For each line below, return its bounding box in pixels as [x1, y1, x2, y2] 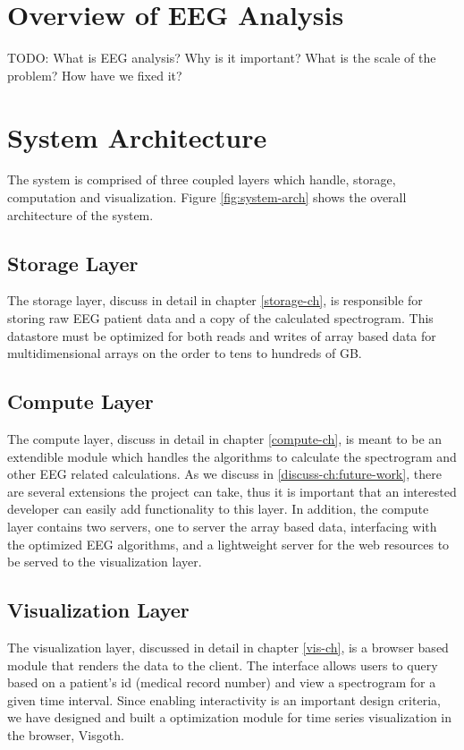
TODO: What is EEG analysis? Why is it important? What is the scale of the [7, 48, 436, 67]
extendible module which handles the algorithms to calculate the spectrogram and [7, 447, 457, 465]
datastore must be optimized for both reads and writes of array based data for [7, 326, 436, 345]
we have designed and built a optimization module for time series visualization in [7, 708, 451, 727]
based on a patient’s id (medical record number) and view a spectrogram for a [7, 673, 436, 692]
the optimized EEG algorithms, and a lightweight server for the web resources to [7, 534, 450, 553]
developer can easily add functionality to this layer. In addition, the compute [7, 499, 429, 518]
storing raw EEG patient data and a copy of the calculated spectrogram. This [7, 309, 434, 328]
